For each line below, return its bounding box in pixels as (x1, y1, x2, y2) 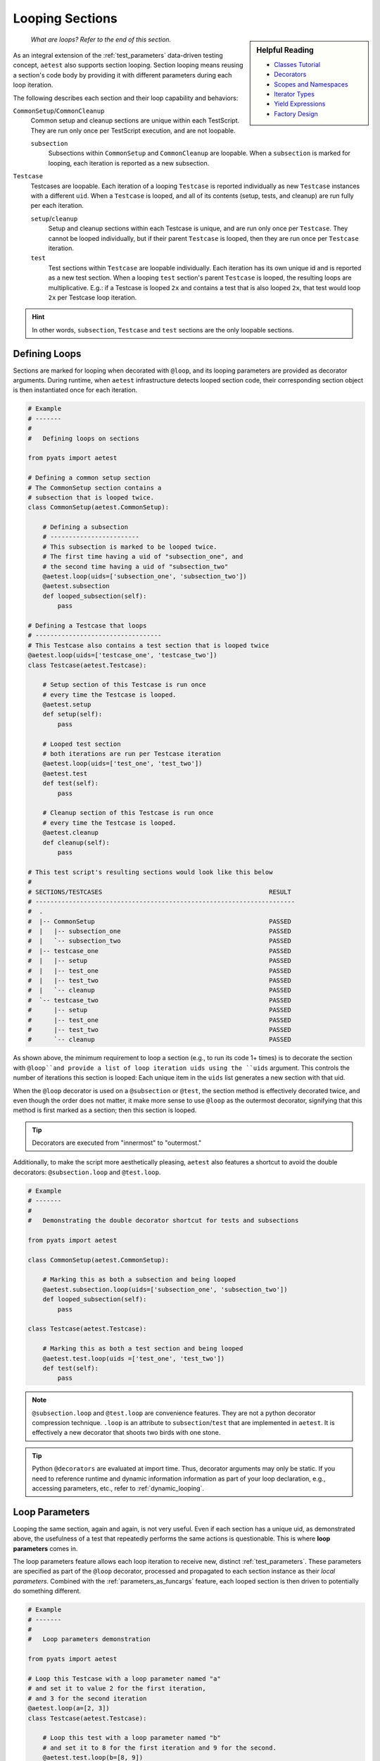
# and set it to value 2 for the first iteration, (27, 1684, 207, 1693)
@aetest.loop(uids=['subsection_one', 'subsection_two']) (42, 573, 247, 580)
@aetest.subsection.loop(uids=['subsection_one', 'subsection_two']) (42, 1286, 288, 1293)
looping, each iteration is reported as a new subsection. (48, 158, 210, 167)
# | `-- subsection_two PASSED (27, 937, 292, 945)
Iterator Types (274, 89, 315, 98)
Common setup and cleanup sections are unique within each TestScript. (30, 116, 240, 125)
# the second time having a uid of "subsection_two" (42, 562, 229, 571)
